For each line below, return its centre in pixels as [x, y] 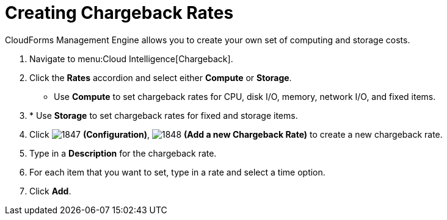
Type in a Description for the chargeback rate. [123, 153]
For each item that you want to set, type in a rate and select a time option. [177, 172]
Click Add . [50, 191]
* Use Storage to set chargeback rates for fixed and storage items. [164, 115]
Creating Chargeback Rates [119, 13]
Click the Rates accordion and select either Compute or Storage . [161, 77]
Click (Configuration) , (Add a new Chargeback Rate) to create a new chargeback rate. [236, 134]
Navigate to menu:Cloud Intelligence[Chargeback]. [131, 59]
